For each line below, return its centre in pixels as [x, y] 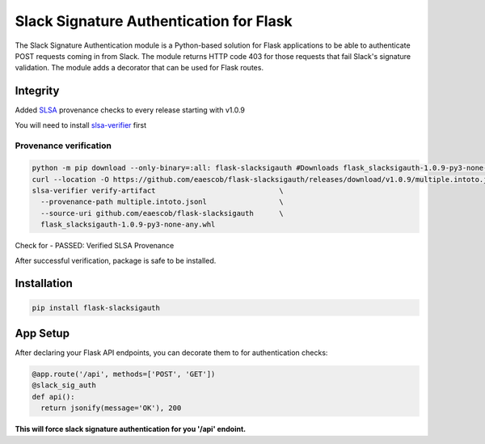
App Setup [42, 333]
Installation [44, 283]
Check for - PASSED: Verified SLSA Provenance [95, 246]
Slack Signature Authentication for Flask [154, 21]
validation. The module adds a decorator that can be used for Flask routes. [139, 68]
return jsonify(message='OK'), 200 [111, 408]
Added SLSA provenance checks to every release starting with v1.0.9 [130, 110]
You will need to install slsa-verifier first [81, 125]
